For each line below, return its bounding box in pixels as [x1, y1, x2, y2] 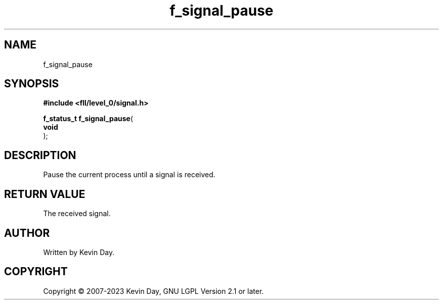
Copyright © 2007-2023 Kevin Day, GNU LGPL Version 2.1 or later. [43, 286, 264, 295]
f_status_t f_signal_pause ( [43, 114, 134, 123]
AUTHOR [4, 226, 50, 239]
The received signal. [43, 209, 111, 218]
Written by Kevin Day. [43, 247, 115, 257]
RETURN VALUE [4, 187, 85, 200]
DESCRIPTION [4, 148, 76, 162]
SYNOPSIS [4, 77, 59, 90]
